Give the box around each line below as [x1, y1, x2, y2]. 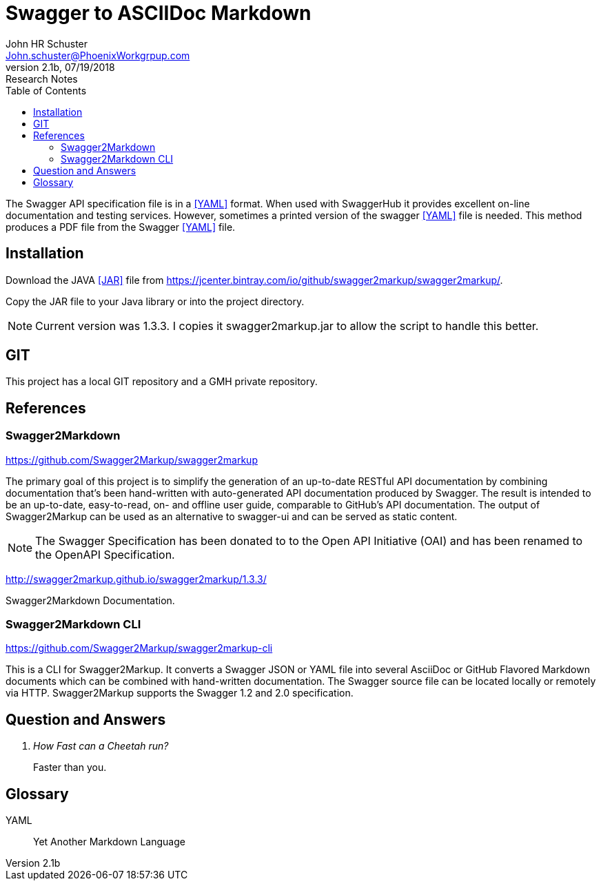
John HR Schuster [6, 37, 88, 50]
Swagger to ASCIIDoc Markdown [6, 1, 312, 25]
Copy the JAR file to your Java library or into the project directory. [6, 295, 305, 307]
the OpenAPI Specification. [35, 547, 175, 562]
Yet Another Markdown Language [33, 836, 185, 848]
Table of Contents [6, 84, 87, 96]
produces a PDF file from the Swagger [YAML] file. [6, 220, 236, 233]
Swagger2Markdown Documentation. [6, 594, 175, 606]
